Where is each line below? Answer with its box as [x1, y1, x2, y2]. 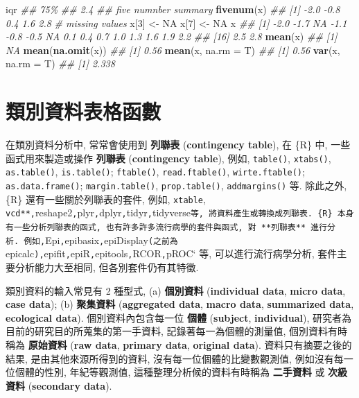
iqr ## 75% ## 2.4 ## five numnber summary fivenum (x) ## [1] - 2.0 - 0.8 [6, 2, 340, 16]
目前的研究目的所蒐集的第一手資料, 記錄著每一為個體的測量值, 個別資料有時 [6, 324, 348, 338]
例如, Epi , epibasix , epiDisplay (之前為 [24, 232, 178, 247]
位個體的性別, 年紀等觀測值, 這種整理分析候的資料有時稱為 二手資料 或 [6, 365, 325, 379]
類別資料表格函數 [6, 97, 161, 126]
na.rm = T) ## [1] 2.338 [6, 56, 115, 71]
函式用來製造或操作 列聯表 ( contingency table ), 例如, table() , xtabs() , [6, 150, 331, 165]
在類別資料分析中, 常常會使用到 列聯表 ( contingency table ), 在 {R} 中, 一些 [6, 137, 351, 152]
